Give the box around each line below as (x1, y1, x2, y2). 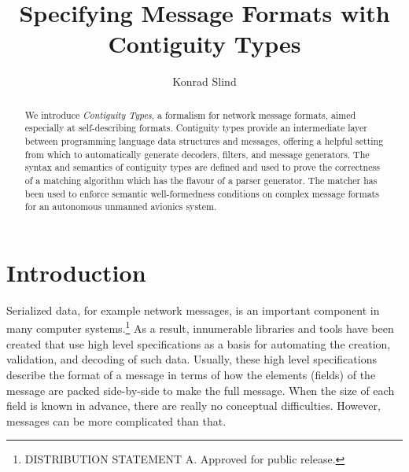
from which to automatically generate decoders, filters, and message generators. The (24, 147, 370, 160)
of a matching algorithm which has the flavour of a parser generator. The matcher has (24, 173, 378, 186)
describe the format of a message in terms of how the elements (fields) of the (6, 366, 376, 382)
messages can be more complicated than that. (6, 412, 227, 429)
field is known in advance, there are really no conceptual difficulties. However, (6, 397, 381, 414)
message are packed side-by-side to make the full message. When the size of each (6, 382, 395, 398)
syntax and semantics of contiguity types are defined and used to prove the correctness (24, 160, 380, 174)
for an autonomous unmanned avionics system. (24, 200, 217, 213)
